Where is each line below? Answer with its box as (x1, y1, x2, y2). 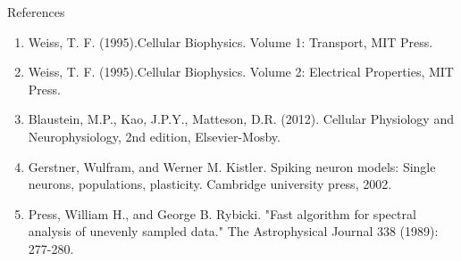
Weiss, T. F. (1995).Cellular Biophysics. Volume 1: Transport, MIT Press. (28, 32, 433, 51)
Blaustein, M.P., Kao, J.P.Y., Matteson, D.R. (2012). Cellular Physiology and (28, 110, 454, 128)
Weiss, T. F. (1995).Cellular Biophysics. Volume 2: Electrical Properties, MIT (28, 62, 454, 81)
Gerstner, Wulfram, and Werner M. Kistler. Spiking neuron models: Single (28, 157, 436, 175)
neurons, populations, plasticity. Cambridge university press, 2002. (28, 175, 392, 193)
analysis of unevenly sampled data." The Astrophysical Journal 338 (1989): (28, 222, 439, 241)
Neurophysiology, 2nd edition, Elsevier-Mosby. (28, 126, 281, 145)
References (7, 3, 65, 20)
